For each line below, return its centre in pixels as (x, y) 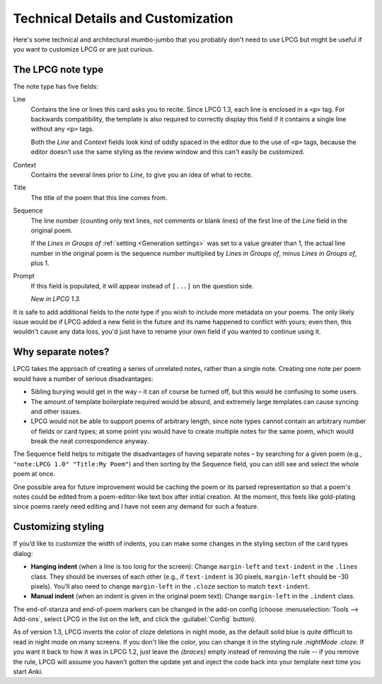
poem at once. (34, 474)
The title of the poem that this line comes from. (99, 197)
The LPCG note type (58, 70)
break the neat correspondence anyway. (90, 441)
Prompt (24, 276)
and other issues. (56, 411)
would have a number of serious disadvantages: (83, 379)
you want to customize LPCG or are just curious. (83, 49)
